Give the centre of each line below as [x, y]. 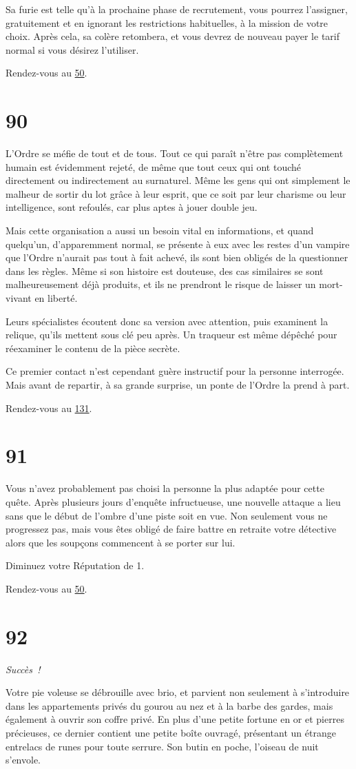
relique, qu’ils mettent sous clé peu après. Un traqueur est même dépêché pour [171, 335]
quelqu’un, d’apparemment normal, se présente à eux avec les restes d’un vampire [178, 244]
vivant [19, 298]
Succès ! [23, 669]
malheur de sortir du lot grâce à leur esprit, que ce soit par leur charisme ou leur [176, 193]
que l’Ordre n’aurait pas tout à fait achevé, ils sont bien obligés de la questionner [177, 257]
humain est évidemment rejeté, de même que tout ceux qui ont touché [154, 166]
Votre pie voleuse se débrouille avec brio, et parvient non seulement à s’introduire [178, 692]
